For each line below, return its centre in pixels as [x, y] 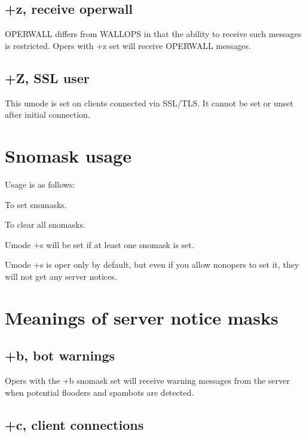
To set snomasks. [36, 204]
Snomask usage [68, 155]
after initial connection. [48, 114]
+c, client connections [74, 424]
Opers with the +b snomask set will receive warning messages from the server [147, 381]
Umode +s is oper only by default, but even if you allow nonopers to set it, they [152, 265]
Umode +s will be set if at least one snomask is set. [100, 244]
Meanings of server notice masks [142, 317]
